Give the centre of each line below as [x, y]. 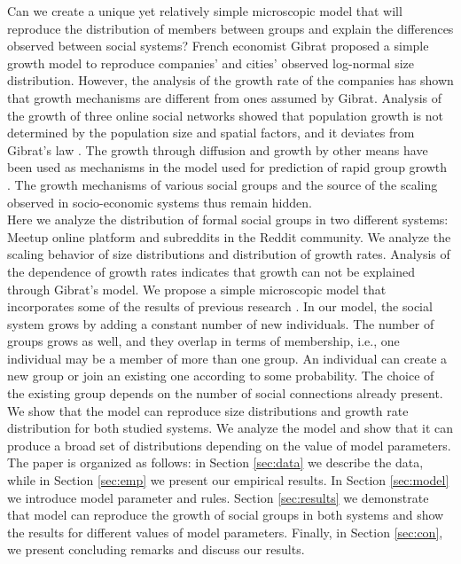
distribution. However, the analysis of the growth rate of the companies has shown [230, 80]
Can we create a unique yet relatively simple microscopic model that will [205, 11]
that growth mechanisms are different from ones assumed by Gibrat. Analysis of [225, 97]
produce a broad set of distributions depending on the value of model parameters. [229, 445]
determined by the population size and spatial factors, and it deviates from [211, 133]
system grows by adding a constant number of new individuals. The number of [221, 323]
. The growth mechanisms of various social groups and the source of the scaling [223, 184]
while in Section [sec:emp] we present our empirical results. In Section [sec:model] [228, 480]
